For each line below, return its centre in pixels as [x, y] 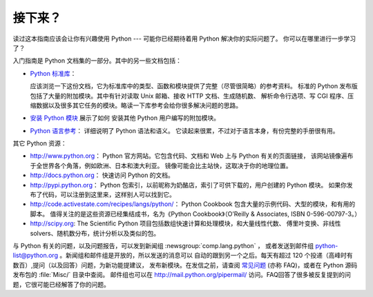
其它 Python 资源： [40, 143]
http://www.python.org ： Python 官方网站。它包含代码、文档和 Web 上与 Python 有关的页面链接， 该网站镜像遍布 [192, 156]
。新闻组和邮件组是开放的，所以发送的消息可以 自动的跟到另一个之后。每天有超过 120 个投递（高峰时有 [207, 256]
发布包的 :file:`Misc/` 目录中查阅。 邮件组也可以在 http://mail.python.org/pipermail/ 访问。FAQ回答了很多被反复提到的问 [182, 275]
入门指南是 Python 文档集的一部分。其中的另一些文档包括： [97, 61]
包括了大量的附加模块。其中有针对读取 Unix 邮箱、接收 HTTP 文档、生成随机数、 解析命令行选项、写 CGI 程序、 [189, 96]
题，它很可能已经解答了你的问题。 [61, 284]
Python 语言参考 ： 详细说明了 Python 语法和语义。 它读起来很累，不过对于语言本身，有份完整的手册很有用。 [184, 130]
